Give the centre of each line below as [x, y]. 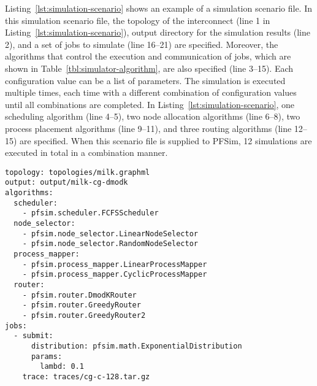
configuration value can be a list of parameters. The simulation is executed [145, 80]
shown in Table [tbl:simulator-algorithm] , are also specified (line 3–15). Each [149, 68]
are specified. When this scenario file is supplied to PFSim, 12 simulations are [166, 140]
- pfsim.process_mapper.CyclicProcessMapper [115, 275]
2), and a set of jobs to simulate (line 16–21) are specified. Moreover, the [142, 44]
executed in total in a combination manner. [86, 152]
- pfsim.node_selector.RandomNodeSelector [110, 244]
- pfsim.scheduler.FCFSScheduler [90, 213]
